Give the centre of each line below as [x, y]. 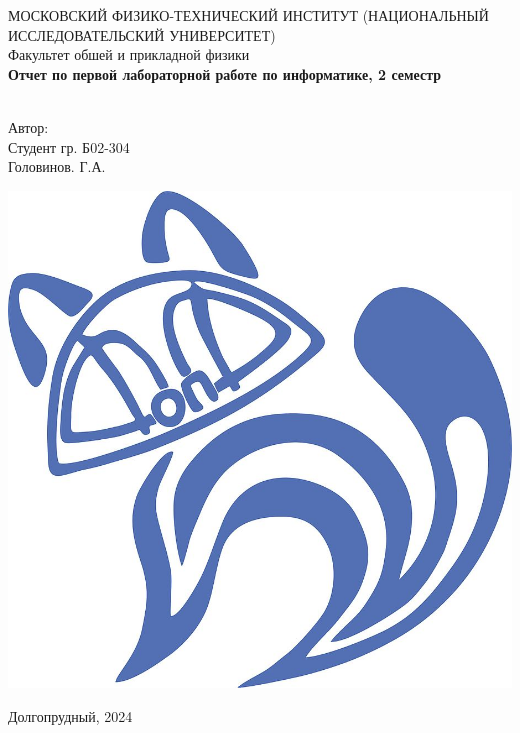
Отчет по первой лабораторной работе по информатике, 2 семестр [225, 73]
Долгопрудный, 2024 [70, 715]
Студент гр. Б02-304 [69, 146]
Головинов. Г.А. [57, 166]
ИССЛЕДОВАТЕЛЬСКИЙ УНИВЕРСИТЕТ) [142, 34]
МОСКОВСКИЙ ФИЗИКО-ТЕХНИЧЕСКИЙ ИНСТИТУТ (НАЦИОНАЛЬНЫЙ [248, 15]
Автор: [28, 126]
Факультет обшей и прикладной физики [129, 54]
